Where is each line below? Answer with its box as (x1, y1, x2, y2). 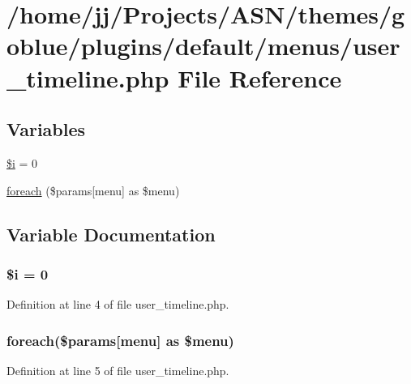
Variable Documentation (6, 221, 216, 246)
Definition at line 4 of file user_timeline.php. (6, 296, 229, 313)
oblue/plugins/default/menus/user (6, 29, 400, 62)
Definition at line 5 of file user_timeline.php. (6, 361, 229, 378)
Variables (6, 117, 86, 142)
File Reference (178, 61, 342, 94)
